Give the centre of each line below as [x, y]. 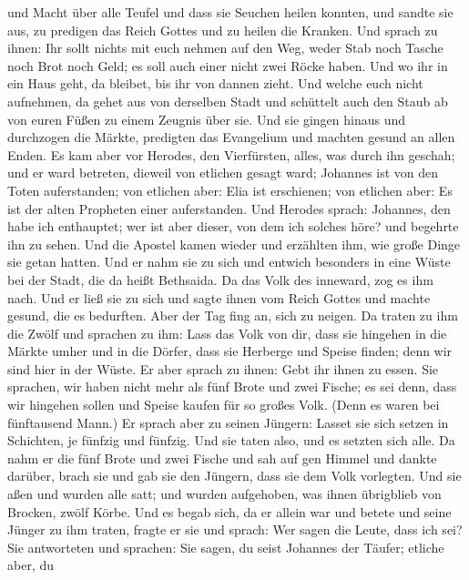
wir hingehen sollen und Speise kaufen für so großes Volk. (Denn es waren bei [224, 405]
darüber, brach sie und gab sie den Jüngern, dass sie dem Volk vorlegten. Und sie [234, 476]
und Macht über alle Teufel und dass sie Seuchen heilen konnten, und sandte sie [230, 12]
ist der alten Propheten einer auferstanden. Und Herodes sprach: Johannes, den [229, 208]
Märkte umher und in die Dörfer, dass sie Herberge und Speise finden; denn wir [230, 351]
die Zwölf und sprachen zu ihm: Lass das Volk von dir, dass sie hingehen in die [227, 333]
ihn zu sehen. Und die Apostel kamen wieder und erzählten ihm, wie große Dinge [234, 244]
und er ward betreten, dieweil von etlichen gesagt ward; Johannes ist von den [223, 173]
